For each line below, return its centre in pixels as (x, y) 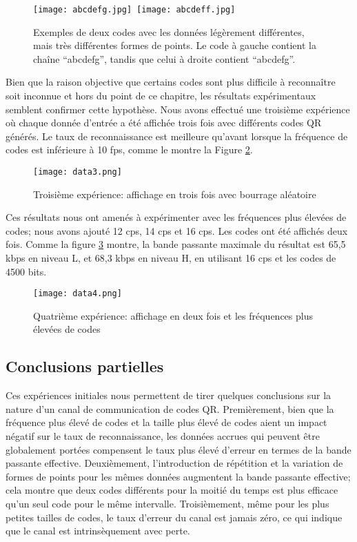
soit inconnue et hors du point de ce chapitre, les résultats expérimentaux (161, 96)
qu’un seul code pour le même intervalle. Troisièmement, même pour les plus (167, 504)
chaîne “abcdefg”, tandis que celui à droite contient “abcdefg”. (164, 58)
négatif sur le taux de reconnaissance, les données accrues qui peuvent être (163, 436)
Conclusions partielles (85, 366)
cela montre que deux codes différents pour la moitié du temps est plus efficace (172, 490)
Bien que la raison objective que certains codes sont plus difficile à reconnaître (171, 82)
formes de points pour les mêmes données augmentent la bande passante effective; (178, 476)
